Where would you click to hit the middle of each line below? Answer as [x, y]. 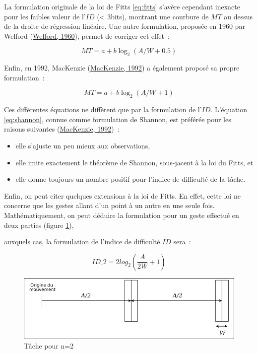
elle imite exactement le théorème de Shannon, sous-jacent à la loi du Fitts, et [134, 162]
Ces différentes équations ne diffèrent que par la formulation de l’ [103, 109]
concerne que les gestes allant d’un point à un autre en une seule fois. [109, 205]
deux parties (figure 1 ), [39, 225]
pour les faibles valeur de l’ [45, 16]
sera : [182, 242]
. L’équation [229, 109]
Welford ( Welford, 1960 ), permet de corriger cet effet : [87, 35]
